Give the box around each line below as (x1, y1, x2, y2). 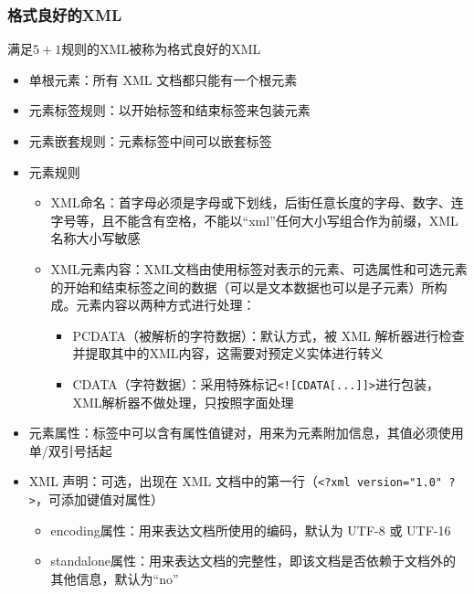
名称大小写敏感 (50, 228, 141, 248)
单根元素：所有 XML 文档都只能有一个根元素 (28, 69, 298, 89)
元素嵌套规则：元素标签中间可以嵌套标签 (28, 132, 272, 150)
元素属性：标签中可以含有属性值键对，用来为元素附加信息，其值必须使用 (28, 423, 464, 442)
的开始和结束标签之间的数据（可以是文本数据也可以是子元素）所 (50, 277, 435, 296)
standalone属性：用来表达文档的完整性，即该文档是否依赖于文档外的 (50, 551, 457, 570)
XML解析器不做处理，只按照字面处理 (72, 392, 294, 411)
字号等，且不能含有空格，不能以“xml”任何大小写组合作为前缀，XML (50, 210, 458, 229)
